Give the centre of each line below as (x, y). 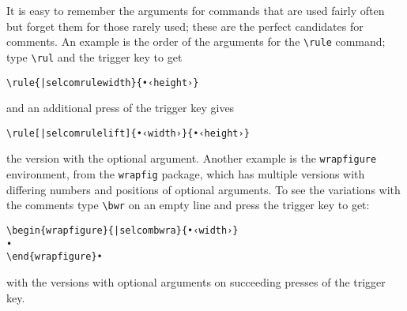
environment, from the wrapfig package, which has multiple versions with (186, 174)
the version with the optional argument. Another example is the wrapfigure (192, 158)
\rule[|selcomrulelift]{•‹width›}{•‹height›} (128, 133)
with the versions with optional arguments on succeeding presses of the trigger (196, 281)
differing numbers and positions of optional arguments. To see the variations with (203, 189)
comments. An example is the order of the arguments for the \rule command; (196, 41)
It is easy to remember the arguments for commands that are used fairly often (196, 10)
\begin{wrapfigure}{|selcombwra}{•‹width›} (122, 230)
